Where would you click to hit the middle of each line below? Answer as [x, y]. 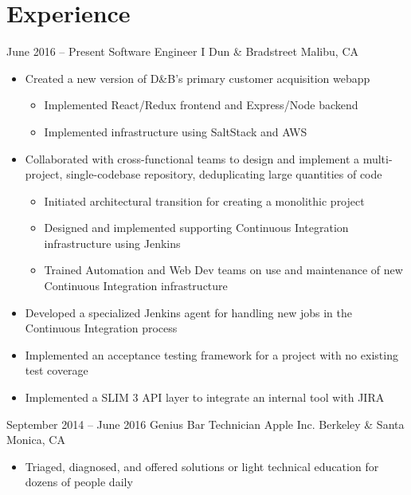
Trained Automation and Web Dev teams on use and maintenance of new [223, 270]
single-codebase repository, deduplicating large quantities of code [224, 174]
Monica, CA [36, 440]
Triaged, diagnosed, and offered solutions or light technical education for [202, 466]
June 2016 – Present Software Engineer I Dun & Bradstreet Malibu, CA [182, 51]
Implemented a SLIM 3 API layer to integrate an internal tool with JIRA [205, 397]
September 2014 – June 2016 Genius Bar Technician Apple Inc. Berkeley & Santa [205, 424]
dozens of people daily [79, 482]
